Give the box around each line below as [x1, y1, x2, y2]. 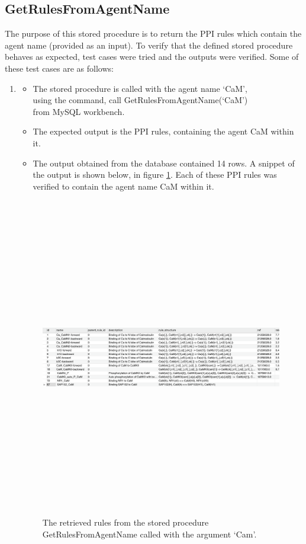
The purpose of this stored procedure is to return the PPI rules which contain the [5, 27, 302, 40]
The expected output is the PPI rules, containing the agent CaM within [33, 125, 294, 137]
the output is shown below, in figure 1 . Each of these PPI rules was [33, 168, 277, 181]
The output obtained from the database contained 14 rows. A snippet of [33, 156, 295, 169]
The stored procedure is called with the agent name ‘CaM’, [33, 82, 247, 94]
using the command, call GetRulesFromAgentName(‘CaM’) [33, 94, 248, 106]
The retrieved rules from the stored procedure [42, 516, 209, 529]
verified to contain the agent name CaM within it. [33, 180, 214, 192]
